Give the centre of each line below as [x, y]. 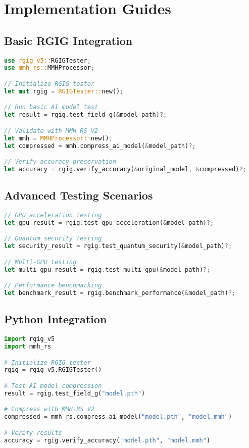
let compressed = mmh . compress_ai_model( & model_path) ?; [100, 146]
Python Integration [56, 319]
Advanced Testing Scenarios [79, 195]
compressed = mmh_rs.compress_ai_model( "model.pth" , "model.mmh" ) [118, 417]
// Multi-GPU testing [40, 262]
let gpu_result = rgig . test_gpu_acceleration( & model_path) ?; [109, 222]
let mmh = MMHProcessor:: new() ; [58, 138]
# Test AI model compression [53, 386]
